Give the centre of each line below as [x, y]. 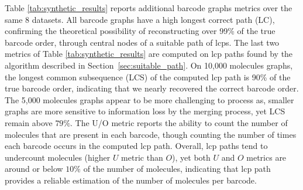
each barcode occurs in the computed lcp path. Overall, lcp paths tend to [136, 146]
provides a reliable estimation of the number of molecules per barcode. [131, 180]
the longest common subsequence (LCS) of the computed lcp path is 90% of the [148, 77]
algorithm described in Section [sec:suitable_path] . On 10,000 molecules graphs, [149, 65]
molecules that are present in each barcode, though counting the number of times [151, 134]
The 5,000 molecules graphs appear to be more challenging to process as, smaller [149, 99]
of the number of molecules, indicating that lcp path [177, 169]
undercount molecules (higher [58, 157]
